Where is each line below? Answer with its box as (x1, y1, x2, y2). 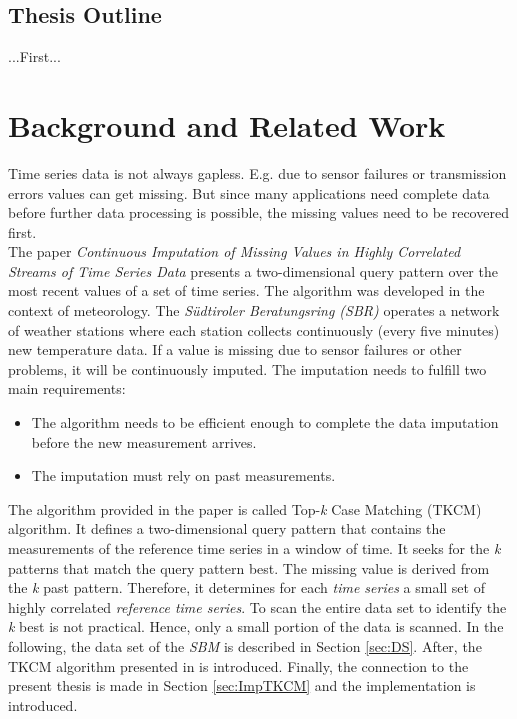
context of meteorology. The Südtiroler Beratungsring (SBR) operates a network (8, 300, 500, 321)
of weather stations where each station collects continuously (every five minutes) (8, 319, 500, 340)
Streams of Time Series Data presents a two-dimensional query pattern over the (8, 260, 498, 281)
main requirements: (8, 378, 126, 399)
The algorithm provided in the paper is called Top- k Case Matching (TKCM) (8, 498, 482, 519)
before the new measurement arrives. (31, 431, 257, 452)
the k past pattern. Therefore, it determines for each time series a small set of (8, 577, 485, 598)
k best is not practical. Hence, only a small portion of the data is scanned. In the (8, 616, 504, 637)
